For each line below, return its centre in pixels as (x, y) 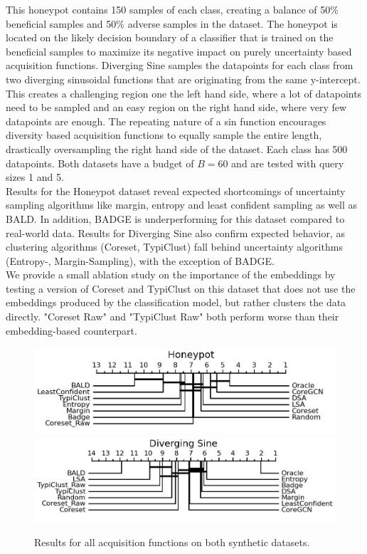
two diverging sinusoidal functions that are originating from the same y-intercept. (183, 79)
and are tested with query (288, 163)
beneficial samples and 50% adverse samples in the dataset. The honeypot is (172, 23)
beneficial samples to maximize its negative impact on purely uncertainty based (179, 51)
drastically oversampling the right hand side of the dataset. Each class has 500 (177, 148)
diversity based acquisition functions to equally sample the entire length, (164, 135)
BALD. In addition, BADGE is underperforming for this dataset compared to (175, 218)
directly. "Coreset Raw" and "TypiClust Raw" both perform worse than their (172, 317)
